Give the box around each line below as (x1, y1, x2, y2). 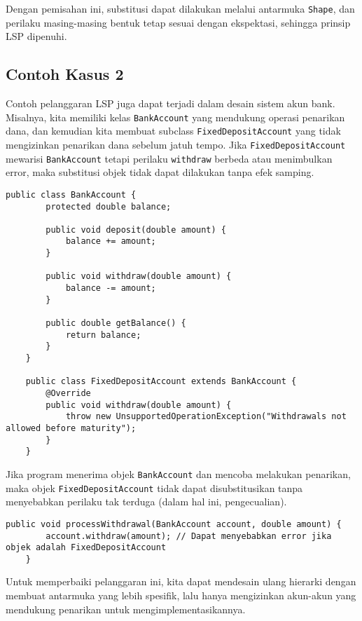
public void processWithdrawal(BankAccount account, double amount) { (6, 519, 342, 529)
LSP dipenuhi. (6, 29, 67, 43)
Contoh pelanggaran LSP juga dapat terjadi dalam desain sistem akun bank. (6, 96, 335, 111)
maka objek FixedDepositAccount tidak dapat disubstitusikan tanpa (6, 480, 303, 495)
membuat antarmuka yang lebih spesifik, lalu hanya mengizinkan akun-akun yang (6, 588, 356, 603)
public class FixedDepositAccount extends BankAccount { (25, 376, 297, 387)
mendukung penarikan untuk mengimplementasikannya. (6, 601, 246, 616)
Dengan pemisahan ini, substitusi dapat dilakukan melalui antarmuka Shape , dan (6, 1, 355, 15)
